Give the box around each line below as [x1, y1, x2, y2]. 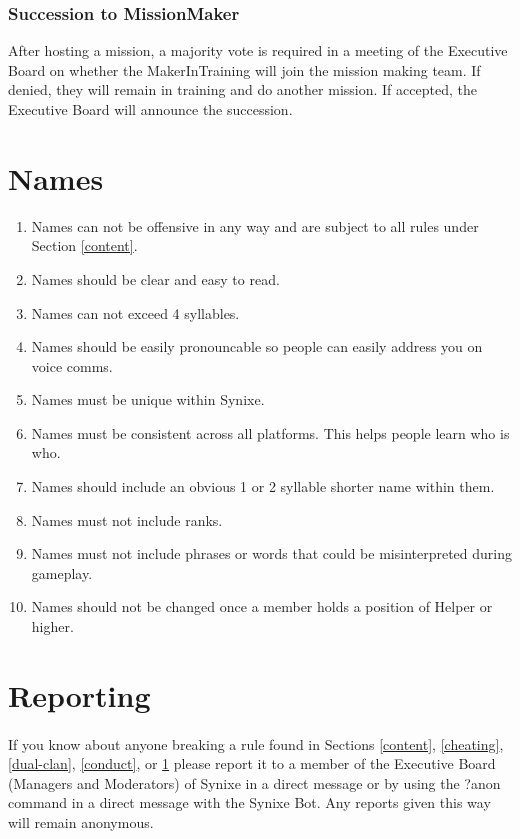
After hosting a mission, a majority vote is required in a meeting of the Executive [8, 40, 508, 61]
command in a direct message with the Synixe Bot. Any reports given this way [8, 792, 491, 813]
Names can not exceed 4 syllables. [31, 302, 240, 323]
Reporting [8, 674, 151, 715]
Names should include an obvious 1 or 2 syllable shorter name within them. [31, 476, 495, 497]
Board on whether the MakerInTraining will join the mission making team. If [8, 59, 481, 80]
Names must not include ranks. [31, 509, 223, 530]
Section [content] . [31, 235, 138, 256]
